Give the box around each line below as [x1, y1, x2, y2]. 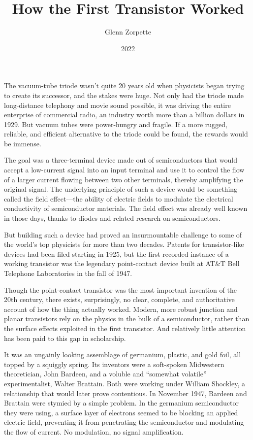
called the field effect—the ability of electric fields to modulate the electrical [4, 193, 233, 203]
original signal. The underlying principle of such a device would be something [4, 184, 238, 194]
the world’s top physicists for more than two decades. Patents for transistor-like [4, 239, 244, 249]
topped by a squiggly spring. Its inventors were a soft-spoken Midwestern [4, 359, 224, 369]
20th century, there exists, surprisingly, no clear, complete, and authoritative [4, 294, 235, 305]
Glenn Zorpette [105, 27, 151, 37]
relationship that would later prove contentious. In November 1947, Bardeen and [4, 388, 247, 398]
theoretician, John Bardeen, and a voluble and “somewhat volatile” [4, 369, 207, 379]
